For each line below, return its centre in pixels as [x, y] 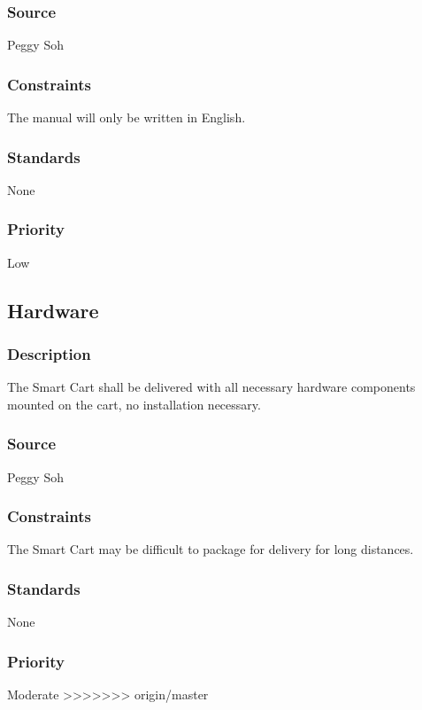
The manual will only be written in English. [127, 117]
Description [49, 353]
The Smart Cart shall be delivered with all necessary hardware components [211, 387]
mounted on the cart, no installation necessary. [134, 404]
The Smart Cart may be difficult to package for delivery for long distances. [211, 549]
